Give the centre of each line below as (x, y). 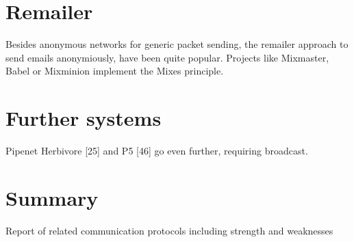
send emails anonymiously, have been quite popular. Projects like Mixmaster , (167, 57)
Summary (52, 197)
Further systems (84, 118)
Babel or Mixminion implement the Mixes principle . (115, 71)
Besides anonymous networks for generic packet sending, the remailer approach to (177, 44)
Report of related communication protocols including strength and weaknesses (169, 230)
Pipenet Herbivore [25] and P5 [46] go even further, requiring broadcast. (157, 151)
